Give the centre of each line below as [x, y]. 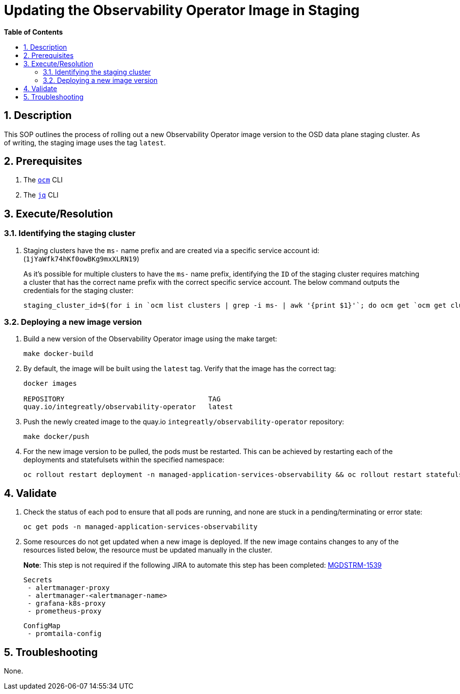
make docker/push [56, 437]
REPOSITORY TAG [122, 399]
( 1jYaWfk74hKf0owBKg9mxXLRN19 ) [81, 258]
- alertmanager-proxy [69, 588]
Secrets [38, 580]
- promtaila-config [65, 634]
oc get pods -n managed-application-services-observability [141, 527]
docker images [50, 384]
